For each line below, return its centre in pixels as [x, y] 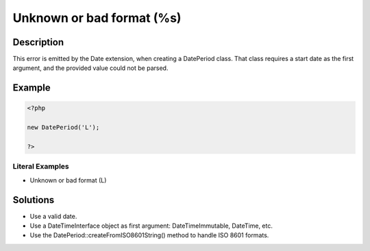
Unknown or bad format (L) [68, 180]
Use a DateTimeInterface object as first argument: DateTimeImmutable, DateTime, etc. [151, 226]
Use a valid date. [53, 216]
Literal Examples [41, 167]
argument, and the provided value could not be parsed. [90, 68]
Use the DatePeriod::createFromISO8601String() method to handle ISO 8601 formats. [149, 235]
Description [38, 42]
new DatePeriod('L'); [63, 128]
